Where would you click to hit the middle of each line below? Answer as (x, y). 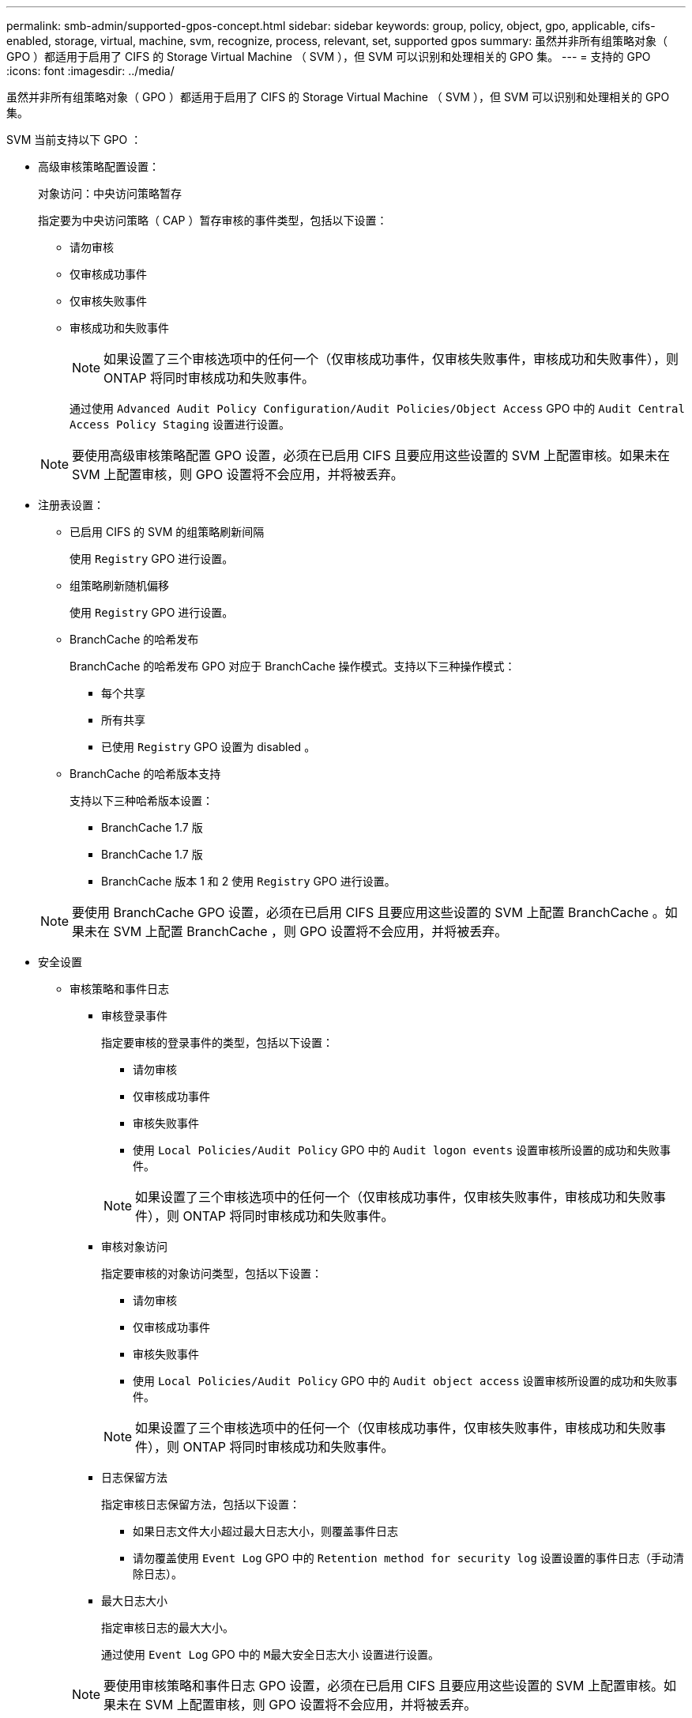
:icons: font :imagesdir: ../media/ (90, 71)
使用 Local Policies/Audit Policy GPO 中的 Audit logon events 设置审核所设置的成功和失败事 (402, 1150)
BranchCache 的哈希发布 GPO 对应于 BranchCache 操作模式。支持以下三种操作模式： (293, 666)
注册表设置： (71, 505)
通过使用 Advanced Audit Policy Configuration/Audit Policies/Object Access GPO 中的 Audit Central (377, 408)
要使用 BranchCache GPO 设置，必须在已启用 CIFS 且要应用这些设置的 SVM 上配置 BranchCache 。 (369, 912)
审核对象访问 (134, 1246)
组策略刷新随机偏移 (119, 585)
